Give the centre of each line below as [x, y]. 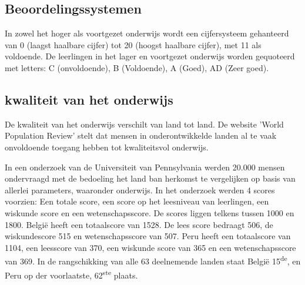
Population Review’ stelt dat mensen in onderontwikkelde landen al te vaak [141, 135]
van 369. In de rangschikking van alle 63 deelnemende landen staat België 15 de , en [153, 260]
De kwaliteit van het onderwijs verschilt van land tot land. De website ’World [144, 124]
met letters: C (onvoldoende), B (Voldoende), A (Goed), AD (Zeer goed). [137, 67]
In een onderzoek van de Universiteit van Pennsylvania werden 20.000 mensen [145, 167]
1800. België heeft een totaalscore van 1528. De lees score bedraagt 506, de [139, 224]
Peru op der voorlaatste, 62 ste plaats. [71, 274]
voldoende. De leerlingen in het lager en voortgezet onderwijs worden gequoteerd [150, 56]
